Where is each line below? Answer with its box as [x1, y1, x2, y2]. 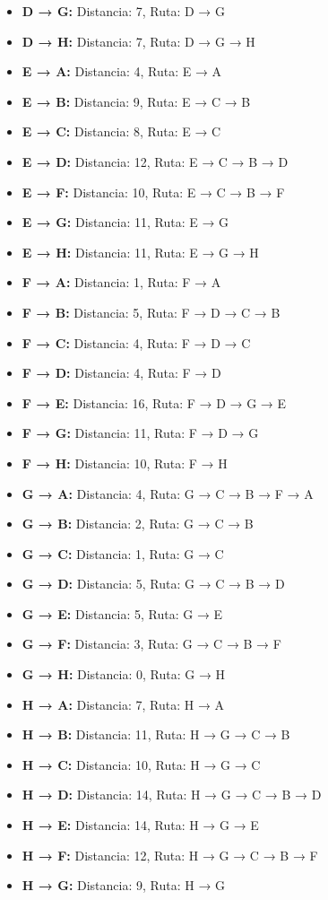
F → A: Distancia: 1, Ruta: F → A [22, 273, 221, 292]
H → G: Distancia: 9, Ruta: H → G [22, 876, 226, 895]
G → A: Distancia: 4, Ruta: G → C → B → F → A [22, 484, 314, 502]
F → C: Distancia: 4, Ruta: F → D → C [22, 333, 251, 352]
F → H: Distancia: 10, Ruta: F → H [22, 453, 228, 472]
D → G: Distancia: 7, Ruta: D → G [22, 2, 226, 20]
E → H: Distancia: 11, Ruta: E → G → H [22, 242, 259, 261]
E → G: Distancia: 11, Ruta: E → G [22, 213, 229, 232]
